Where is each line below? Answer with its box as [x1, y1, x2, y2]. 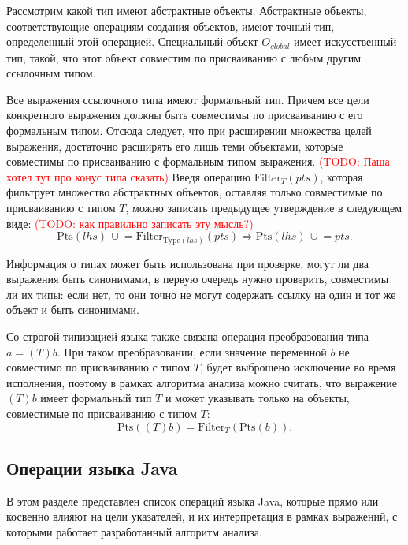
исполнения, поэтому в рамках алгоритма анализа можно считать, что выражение [6, 374, 398, 390]
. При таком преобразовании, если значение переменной [57, 343, 327, 360]
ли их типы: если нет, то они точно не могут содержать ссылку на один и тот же [6, 286, 396, 302]
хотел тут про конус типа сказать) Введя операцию [6, 168, 251, 185]
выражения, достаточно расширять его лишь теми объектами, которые [6, 137, 343, 154]
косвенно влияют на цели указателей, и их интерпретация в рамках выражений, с [6, 508, 398, 524]
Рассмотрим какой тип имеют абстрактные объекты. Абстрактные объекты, [6, 2, 367, 18]
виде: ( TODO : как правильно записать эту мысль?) [6, 215, 254, 231]
